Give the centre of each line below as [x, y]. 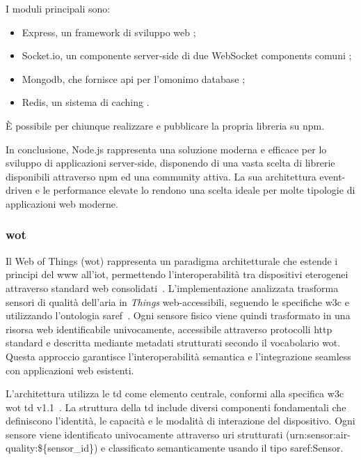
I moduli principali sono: [58, 8]
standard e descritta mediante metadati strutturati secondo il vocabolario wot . [173, 343]
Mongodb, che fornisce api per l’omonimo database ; [134, 78]
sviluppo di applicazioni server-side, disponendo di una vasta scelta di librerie [170, 163]
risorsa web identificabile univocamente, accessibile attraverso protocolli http [169, 329]
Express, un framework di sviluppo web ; [109, 32]
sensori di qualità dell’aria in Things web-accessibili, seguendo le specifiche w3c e [177, 301]
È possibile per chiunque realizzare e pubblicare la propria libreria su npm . [165, 125]
